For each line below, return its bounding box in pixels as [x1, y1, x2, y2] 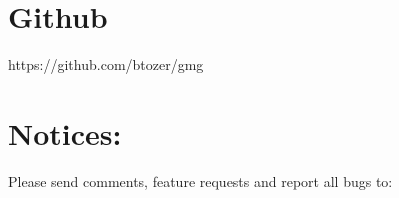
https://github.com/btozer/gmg [8, 54, 204, 75]
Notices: [8, 112, 122, 153]
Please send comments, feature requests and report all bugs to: [8, 170, 393, 191]
